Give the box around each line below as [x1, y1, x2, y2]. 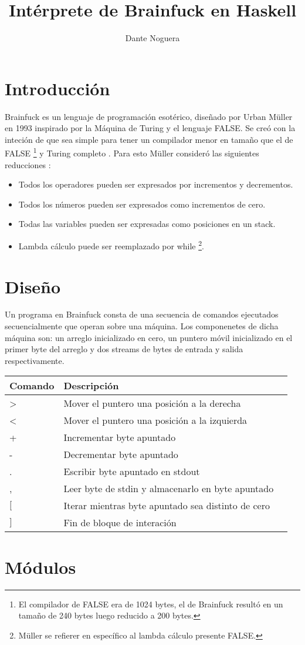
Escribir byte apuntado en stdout [63, 464, 200, 479]
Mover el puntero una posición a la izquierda [63, 413, 248, 427]
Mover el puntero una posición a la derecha [63, 396, 241, 410]
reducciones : [5, 158, 51, 171]
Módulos [5, 554, 76, 579]
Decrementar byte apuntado [63, 447, 178, 462]
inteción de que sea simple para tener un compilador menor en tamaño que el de [5, 133, 293, 145]
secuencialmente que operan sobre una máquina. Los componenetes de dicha [5, 320, 279, 332]
